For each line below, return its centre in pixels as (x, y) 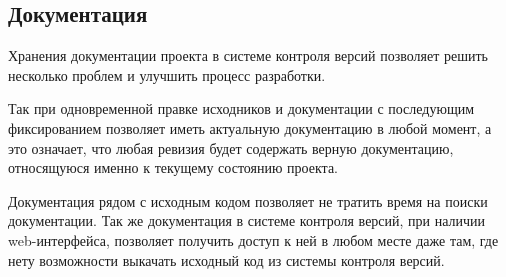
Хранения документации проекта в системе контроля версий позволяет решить (248, 55)
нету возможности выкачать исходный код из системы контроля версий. (226, 259)
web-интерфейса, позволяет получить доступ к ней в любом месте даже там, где (253, 239)
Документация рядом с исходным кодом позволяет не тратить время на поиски (248, 200)
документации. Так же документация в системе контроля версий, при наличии (247, 220)
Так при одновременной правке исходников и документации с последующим (241, 108)
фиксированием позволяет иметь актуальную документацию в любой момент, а (250, 127)
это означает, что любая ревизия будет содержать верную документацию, (231, 147)
